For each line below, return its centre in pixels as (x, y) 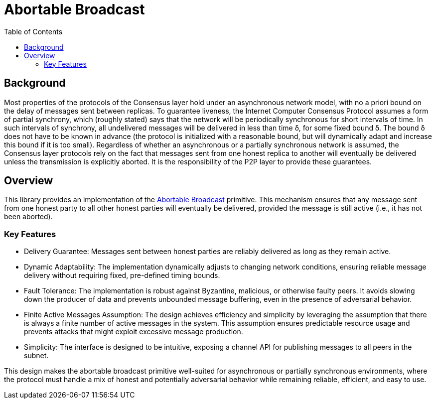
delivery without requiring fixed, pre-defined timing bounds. (122, 275)
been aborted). (28, 217)
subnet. (36, 356)
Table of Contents (33, 31)
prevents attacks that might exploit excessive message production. (134, 332)
